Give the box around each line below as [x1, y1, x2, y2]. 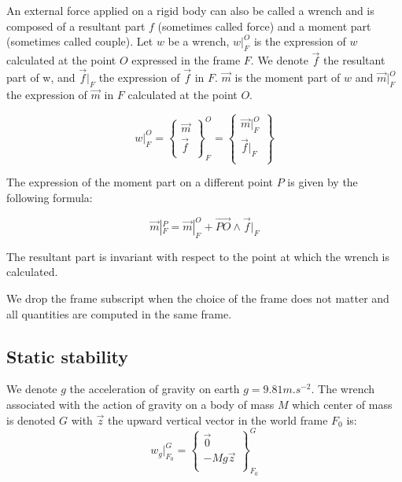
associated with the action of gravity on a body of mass [6, 396, 275, 412]
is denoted [6, 411, 56, 428]
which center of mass [292, 396, 393, 412]
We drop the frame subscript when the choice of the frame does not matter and [6, 289, 389, 306]
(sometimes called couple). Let [6, 33, 153, 50]
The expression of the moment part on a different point [6, 174, 273, 190]
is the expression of [253, 33, 346, 50]
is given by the [287, 174, 358, 190]
